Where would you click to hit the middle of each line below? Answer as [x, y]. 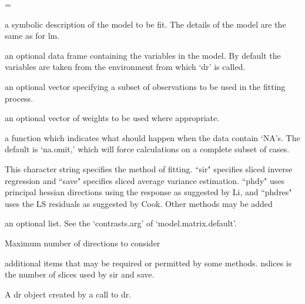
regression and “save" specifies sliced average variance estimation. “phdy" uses [145, 180]
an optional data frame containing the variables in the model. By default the [143, 55]
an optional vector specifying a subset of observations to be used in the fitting [145, 86]
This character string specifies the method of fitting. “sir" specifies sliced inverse [149, 168]
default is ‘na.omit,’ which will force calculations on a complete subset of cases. [147, 149]
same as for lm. [32, 36]
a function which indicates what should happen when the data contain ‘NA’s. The [152, 137]
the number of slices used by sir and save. [80, 274]
